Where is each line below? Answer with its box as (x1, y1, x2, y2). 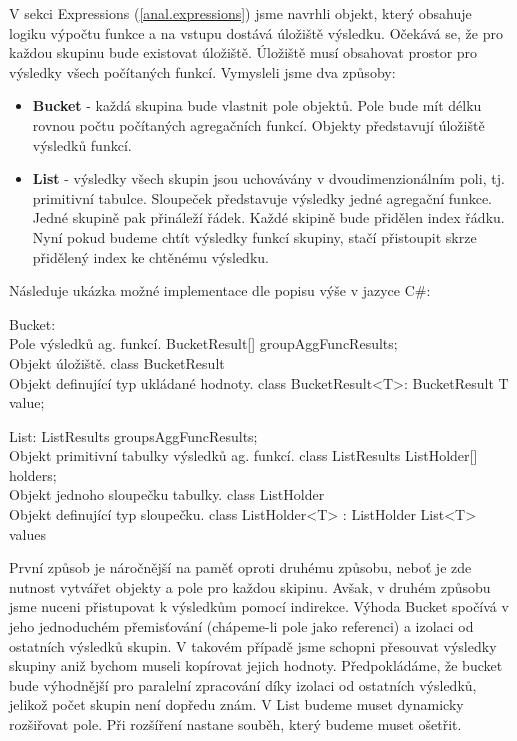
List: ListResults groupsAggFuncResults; (9, 425, 258, 446)
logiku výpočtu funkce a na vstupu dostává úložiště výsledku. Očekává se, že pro (9, 22, 503, 43)
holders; (9, 464, 57, 485)
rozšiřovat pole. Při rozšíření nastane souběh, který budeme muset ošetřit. (9, 714, 462, 734)
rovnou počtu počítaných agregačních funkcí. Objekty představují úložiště (32, 114, 485, 135)
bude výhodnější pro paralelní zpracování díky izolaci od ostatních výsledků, (9, 674, 477, 695)
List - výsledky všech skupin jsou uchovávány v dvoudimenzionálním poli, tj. (32, 168, 505, 189)
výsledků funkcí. (32, 134, 132, 155)
